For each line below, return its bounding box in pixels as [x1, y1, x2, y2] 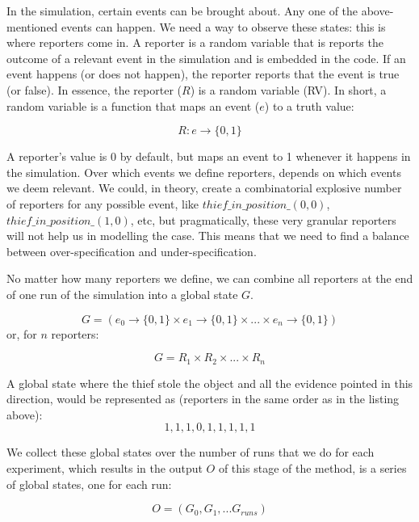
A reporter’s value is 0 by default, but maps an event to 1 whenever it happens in [6, 148, 411, 165]
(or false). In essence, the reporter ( [6, 81, 182, 98]
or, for [6, 325, 37, 342]
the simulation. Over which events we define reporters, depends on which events [6, 163, 401, 180]
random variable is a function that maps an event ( [6, 97, 260, 114]
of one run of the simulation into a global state [6, 285, 238, 302]
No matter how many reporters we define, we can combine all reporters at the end [6, 270, 413, 287]
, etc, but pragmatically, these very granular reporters [130, 211, 396, 228]
